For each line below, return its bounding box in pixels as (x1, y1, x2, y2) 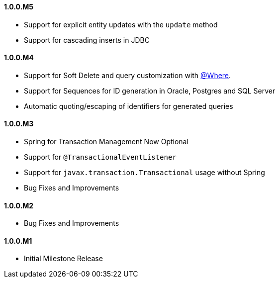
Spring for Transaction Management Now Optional (24, 137, 188, 146)
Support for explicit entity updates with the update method (24, 20, 218, 29)
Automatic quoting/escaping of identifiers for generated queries (24, 101, 233, 110)
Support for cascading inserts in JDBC (24, 35, 150, 44)
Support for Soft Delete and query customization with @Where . (24, 71, 231, 80)
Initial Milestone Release (24, 254, 103, 263)
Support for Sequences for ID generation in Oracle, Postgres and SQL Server (24, 86, 276, 95)
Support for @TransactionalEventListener (24, 153, 177, 162)
